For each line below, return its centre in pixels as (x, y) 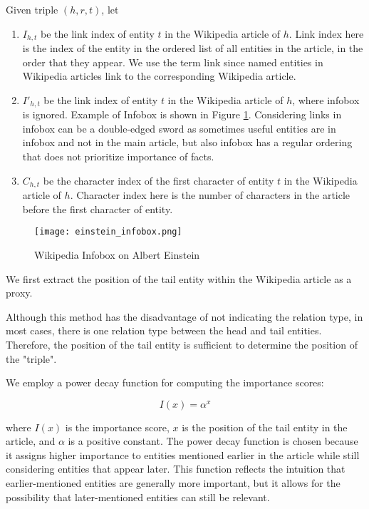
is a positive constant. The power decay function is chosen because (213, 441)
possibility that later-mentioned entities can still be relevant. (138, 497)
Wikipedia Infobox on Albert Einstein (117, 254)
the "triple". (31, 358)
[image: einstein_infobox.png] (108, 232)
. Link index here (326, 33)
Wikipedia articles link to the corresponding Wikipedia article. (159, 76)
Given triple (32, 9)
